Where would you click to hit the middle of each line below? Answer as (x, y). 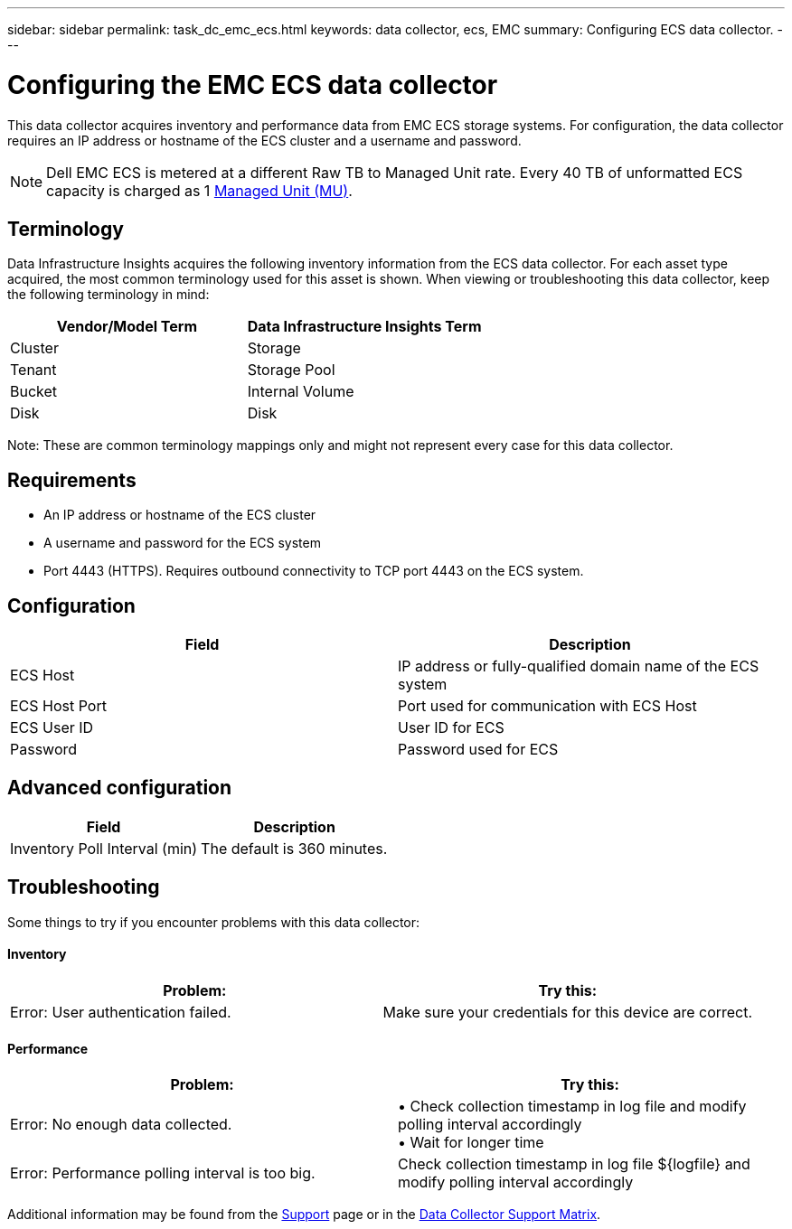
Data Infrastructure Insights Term (364, 327)
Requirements (72, 480)
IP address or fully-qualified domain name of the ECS (579, 666)
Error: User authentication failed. (121, 1012)
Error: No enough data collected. (121, 1125)
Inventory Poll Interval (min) (104, 848)
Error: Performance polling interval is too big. (163, 1173)
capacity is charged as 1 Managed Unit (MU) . (199, 190)
